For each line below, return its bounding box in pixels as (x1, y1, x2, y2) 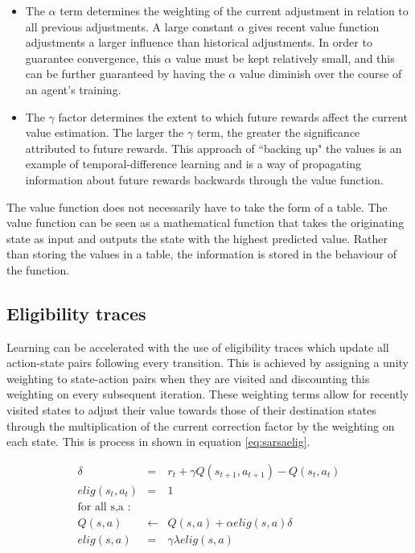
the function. (6, 261, 70, 278)
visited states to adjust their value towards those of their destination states (6, 402, 376, 419)
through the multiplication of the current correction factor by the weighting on (6, 417, 395, 434)
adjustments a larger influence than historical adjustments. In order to (25, 34, 372, 51)
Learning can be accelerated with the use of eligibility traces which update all (6, 338, 389, 355)
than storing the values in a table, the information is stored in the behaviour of (6, 246, 397, 262)
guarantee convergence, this (25, 49, 161, 66)
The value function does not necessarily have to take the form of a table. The (6, 198, 388, 215)
